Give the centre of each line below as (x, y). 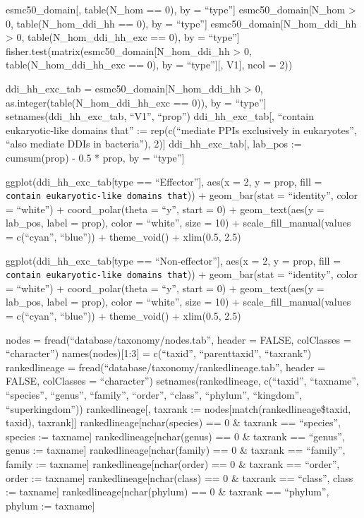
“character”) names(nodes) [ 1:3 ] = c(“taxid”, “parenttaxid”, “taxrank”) (159, 353)
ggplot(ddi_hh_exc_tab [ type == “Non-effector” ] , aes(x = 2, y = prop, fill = (174, 260)
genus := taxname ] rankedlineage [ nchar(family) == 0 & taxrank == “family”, (176, 450)
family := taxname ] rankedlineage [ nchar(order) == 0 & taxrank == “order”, (173, 463)
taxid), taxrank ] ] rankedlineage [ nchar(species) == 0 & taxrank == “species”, (173, 422)
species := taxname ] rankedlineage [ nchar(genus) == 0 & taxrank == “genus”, (175, 436)
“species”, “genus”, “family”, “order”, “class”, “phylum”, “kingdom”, (154, 394)
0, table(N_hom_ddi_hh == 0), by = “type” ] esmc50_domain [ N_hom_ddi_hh (181, 23)
